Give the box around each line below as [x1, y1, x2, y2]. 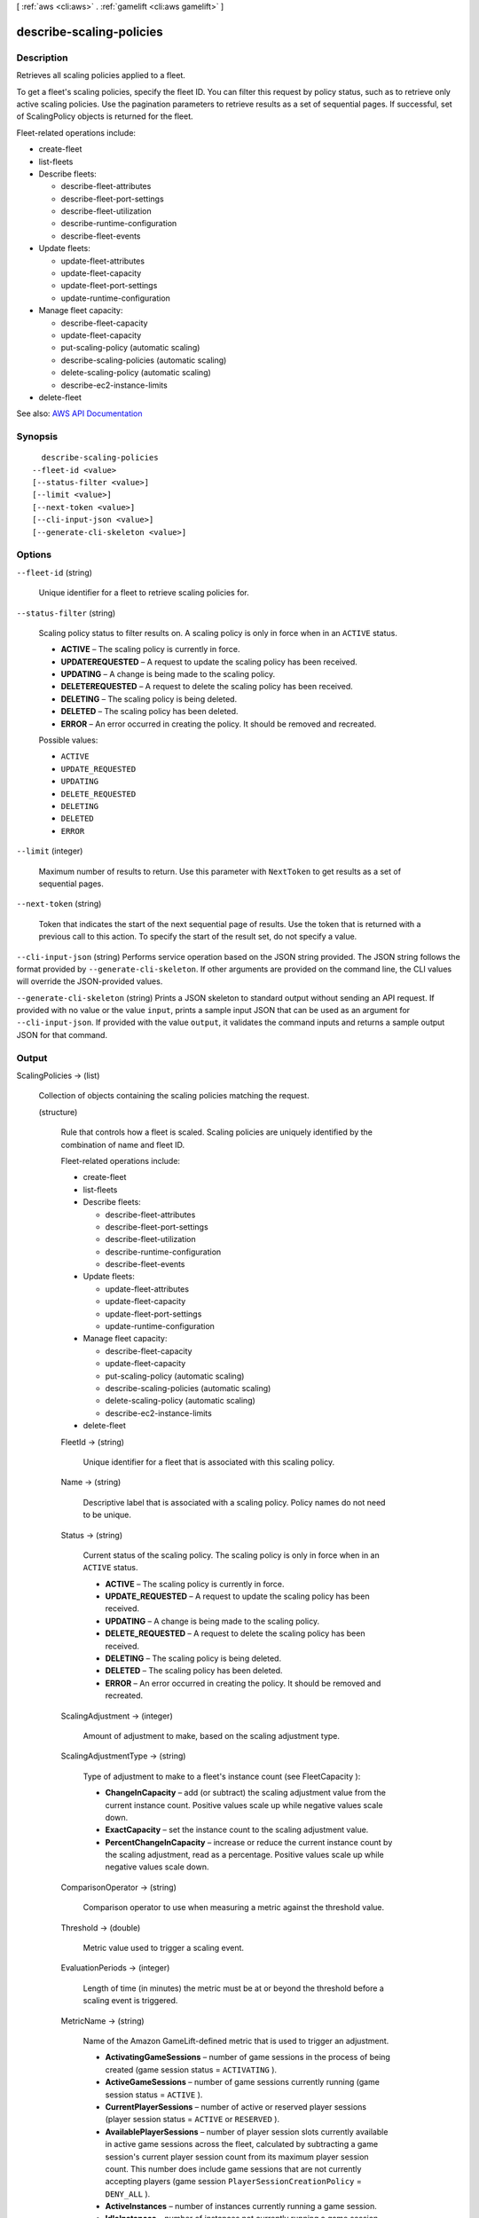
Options [16, 548, 52, 561]
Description [16, 51, 68, 64]
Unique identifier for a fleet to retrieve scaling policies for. [38, 587, 250, 598]
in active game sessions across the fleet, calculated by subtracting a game [105, 2139, 379, 2150]
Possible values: [38, 735, 98, 745]
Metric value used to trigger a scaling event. [82, 1943, 244, 1954]
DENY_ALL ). [105, 2188, 151, 2199]
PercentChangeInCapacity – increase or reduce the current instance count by [105, 1837, 393, 1847]
